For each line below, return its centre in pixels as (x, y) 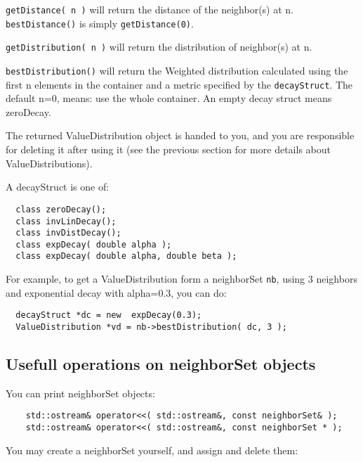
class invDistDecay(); (68, 233)
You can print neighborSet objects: (80, 393)
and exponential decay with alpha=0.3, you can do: (116, 292)
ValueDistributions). (49, 163)
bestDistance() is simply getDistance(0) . (100, 23)
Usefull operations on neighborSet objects (161, 364)
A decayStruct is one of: (58, 187)
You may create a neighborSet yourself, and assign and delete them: (152, 450)
